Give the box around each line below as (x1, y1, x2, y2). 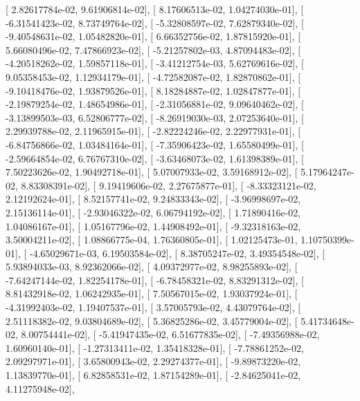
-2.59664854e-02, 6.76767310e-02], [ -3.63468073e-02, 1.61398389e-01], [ (6, 151, 304, 165)
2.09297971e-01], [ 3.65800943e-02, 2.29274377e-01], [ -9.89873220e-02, (6, 354, 301, 369)
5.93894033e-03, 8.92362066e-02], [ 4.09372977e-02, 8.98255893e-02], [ (6, 259, 298, 274)
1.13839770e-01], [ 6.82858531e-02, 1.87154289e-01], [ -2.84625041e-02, (6, 368, 301, 382)
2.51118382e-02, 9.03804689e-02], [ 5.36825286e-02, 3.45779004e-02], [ (6, 313, 298, 328)
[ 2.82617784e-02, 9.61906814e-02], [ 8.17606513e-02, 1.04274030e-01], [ (6, 2, 304, 16)
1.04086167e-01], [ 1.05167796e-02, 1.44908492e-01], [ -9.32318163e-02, (6, 218, 301, 233)
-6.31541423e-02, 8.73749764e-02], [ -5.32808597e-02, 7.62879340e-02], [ (6, 15, 304, 30)
